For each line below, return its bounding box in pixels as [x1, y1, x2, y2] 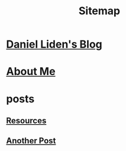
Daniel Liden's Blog [6, 37, 102, 51]
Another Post [6, 136, 56, 146]
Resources [6, 115, 47, 125]
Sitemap [78, 4, 121, 18]
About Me [6, 65, 56, 78]
